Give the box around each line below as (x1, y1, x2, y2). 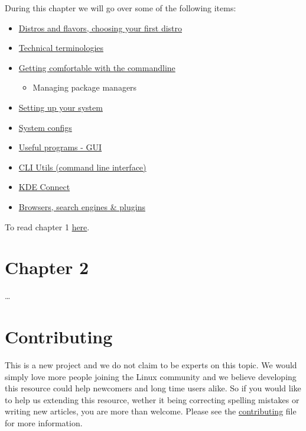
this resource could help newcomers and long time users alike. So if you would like (5, 382, 301, 394)
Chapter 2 (5, 255, 89, 279)
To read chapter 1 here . (5, 220, 90, 233)
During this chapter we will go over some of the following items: (5, 2, 236, 14)
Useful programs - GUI (18, 141, 102, 153)
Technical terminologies (18, 41, 104, 54)
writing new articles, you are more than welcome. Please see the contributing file (5, 405, 297, 417)
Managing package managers (32, 81, 137, 94)
